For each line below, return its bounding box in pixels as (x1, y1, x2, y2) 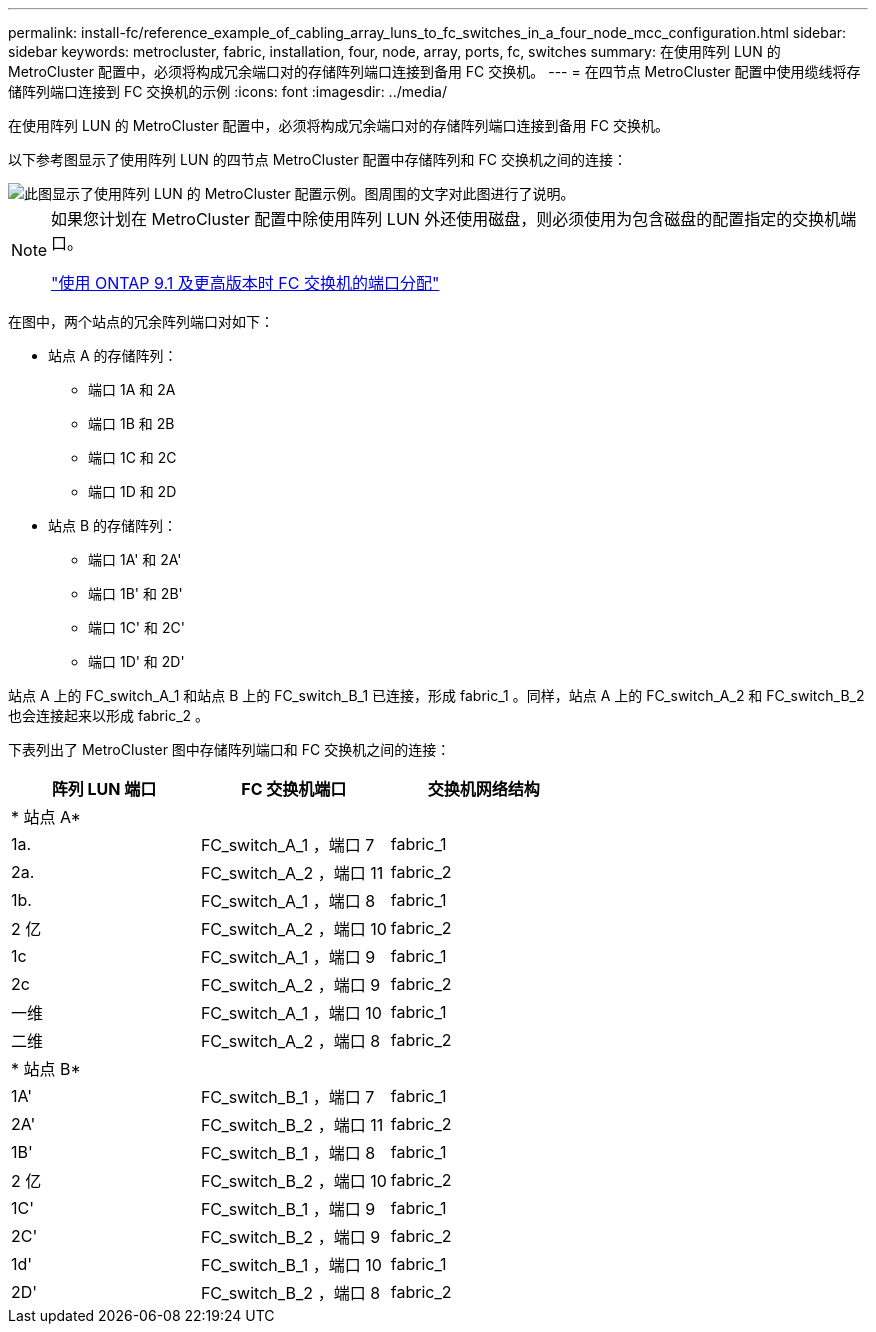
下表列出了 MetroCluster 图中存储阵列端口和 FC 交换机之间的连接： (8, 741, 451, 758)
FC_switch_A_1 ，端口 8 (200, 891, 376, 911)
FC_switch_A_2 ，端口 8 (200, 1031, 381, 1051)
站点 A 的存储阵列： (48, 347, 178, 364)
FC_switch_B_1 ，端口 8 (200, 1143, 376, 1163)
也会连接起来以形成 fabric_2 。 (8, 707, 209, 724)
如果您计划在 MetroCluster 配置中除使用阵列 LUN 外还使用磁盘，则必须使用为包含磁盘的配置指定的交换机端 (51, 209, 857, 229)
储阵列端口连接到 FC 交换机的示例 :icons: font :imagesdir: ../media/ (8, 83, 448, 100)
